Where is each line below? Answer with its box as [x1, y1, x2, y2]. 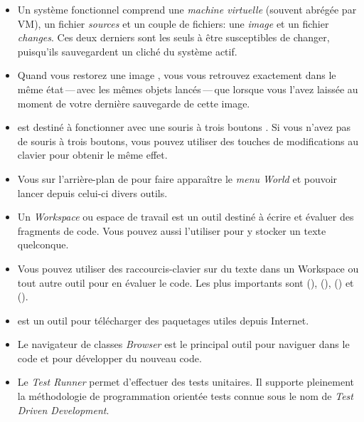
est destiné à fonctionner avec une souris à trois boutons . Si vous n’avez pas [17, 120, 350, 134]
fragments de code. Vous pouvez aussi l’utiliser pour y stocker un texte [17, 223, 326, 238]
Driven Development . [17, 402, 109, 417]
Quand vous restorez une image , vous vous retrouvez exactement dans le [17, 68, 336, 83]
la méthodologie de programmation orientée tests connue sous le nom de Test [17, 389, 353, 403]
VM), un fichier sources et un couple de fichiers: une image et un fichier [17, 16, 329, 31]
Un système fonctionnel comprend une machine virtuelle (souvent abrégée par [17, 2, 357, 16]
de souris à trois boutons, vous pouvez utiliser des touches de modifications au [17, 133, 358, 148]
